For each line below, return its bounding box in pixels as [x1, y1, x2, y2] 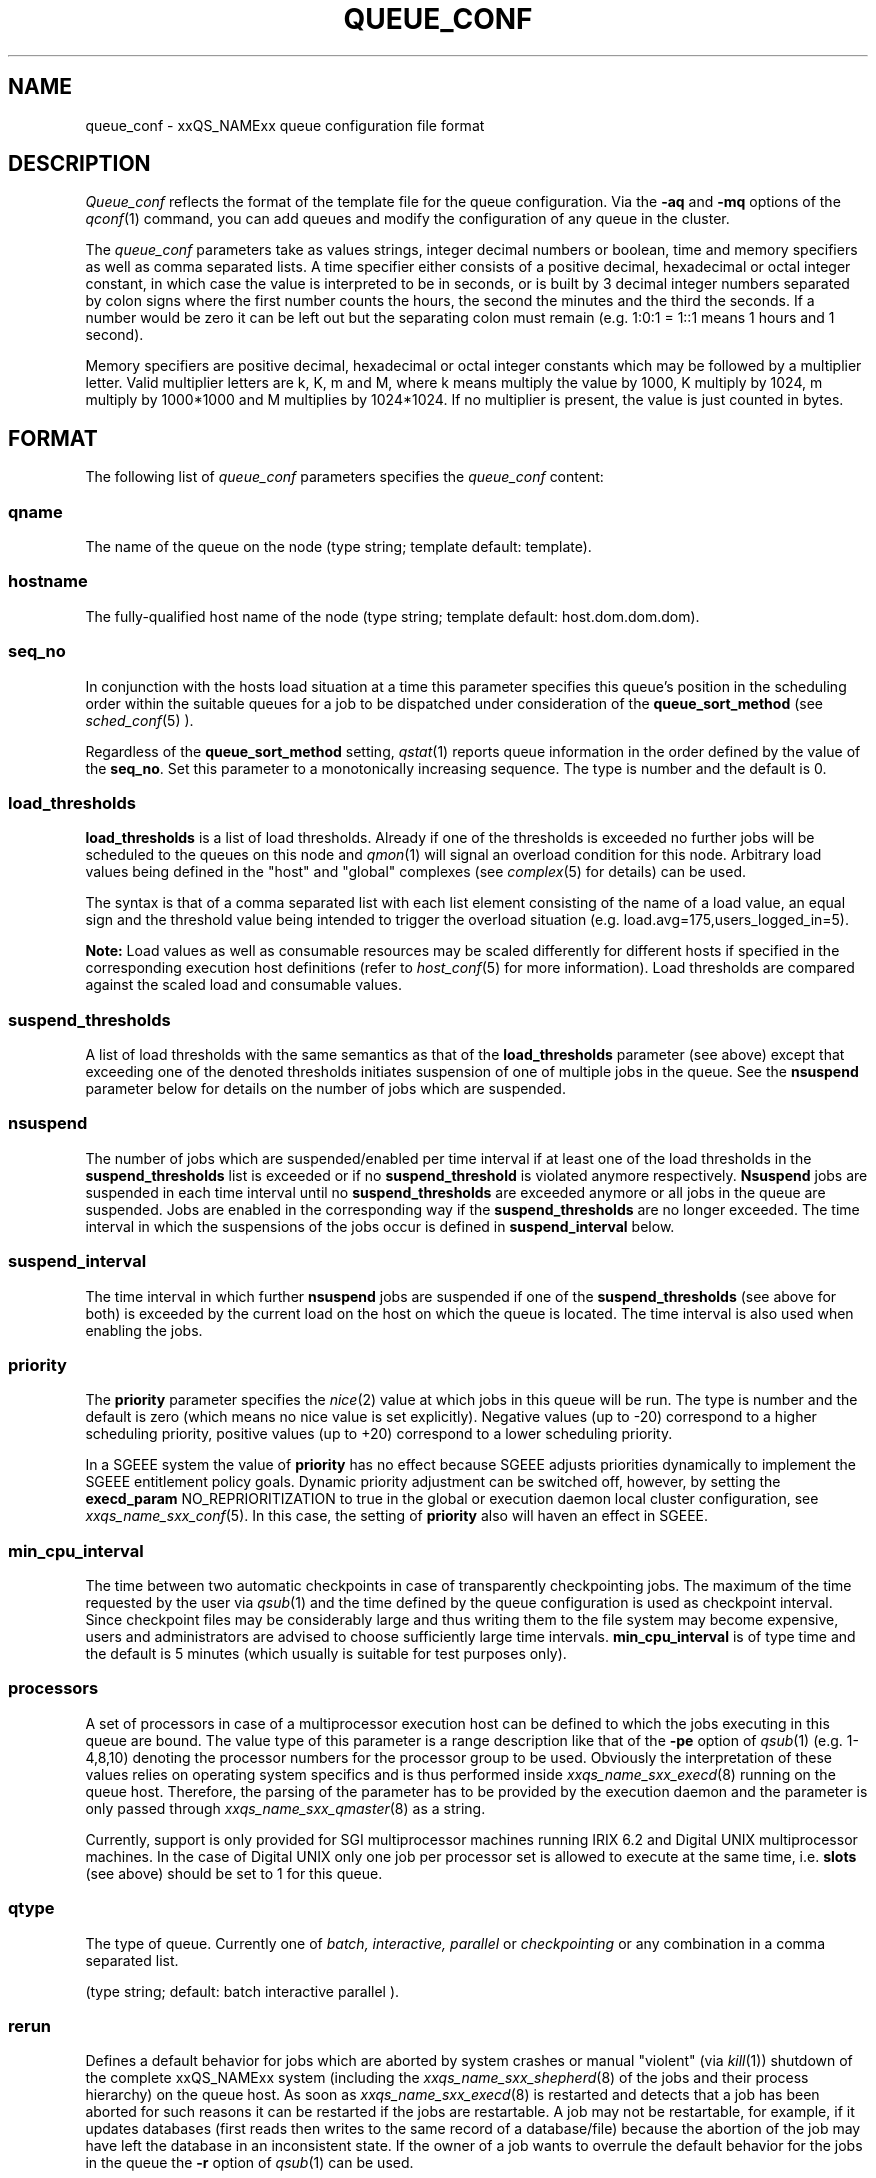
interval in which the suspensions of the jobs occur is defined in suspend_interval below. [85, 1217, 675, 1235]
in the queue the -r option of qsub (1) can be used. [85, 2154, 414, 2172]
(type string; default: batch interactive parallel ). [85, 1982, 400, 2000]
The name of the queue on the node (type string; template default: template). [85, 538, 592, 556]
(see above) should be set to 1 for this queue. [85, 1864, 383, 1882]
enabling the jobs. [85, 1321, 203, 1339]
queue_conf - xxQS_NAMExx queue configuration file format [85, 116, 485, 134]
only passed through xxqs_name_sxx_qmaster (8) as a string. [85, 1799, 486, 1817]
